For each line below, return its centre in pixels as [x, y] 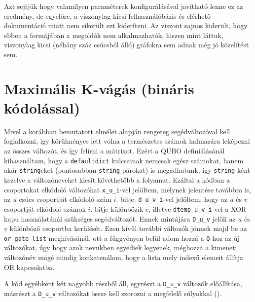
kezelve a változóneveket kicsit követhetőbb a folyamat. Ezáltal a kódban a [117, 179]
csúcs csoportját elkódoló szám [65, 199]
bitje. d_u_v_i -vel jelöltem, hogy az [174, 199]
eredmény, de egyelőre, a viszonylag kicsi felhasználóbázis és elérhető [107, 16]
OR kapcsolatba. [29, 267]
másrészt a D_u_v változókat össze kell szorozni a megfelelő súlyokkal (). [113, 293]
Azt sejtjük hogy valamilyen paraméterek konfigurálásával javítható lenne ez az [124, 6]
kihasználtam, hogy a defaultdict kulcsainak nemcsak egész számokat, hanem [124, 160]
